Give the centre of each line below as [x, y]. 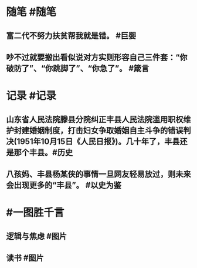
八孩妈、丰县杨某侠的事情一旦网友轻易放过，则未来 [98, 174]
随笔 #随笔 [31, 12]
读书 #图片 [25, 258]
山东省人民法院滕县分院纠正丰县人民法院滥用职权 [95, 119]
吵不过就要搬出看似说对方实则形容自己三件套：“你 [97, 57]
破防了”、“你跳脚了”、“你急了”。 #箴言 [78, 68]
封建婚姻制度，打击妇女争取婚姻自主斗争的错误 [98, 130]
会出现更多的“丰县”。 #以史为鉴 [64, 185]
